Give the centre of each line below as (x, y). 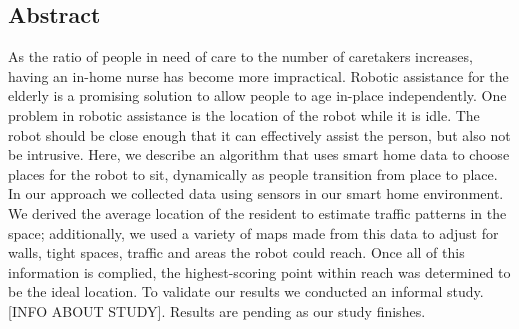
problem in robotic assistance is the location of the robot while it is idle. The (244, 114)
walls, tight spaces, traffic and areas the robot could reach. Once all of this (236, 252)
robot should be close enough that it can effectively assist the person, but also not (259, 134)
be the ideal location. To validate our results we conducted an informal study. (246, 291)
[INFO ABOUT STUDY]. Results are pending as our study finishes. (217, 310)
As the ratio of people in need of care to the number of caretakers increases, (240, 56)
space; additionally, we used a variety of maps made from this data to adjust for (253, 232)
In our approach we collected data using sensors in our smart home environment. (256, 193)
